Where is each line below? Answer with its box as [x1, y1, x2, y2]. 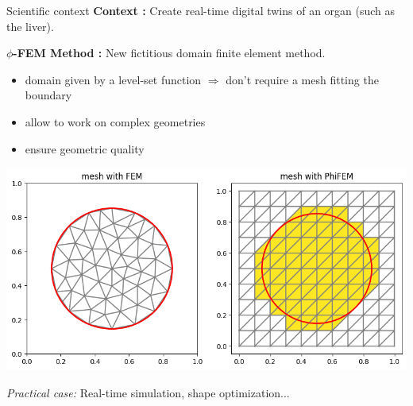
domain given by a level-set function [25, 71, 202, 87]
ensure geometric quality [25, 140, 145, 157]
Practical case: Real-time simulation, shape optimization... [6, 384, 290, 400]
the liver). [6, 17, 54, 34]
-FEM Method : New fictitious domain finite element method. [13, 44, 326, 61]
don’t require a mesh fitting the [226, 71, 379, 87]
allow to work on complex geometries [25, 113, 206, 130]
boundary [25, 87, 72, 103]
